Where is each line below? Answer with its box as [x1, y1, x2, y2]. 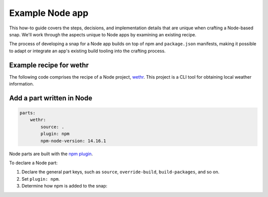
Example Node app [9, 7, 89, 18]
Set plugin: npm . [21, 176, 60, 182]
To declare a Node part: [9, 160, 58, 166]
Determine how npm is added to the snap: [21, 183, 108, 189]
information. [9, 81, 34, 87]
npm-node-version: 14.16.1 [40, 138, 106, 144]
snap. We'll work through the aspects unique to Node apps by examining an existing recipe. [9, 31, 197, 37]
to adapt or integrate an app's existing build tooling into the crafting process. [9, 48, 166, 54]
